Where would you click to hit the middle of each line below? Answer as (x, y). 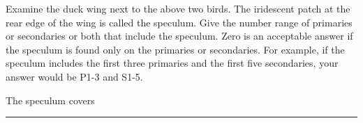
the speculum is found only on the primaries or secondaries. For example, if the (175, 49)
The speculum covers (50, 100)
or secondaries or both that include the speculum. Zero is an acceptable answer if (179, 36)
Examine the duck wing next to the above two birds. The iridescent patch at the (178, 8)
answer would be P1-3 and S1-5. (74, 76)
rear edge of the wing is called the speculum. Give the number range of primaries (179, 22)
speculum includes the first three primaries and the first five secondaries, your (172, 63)
